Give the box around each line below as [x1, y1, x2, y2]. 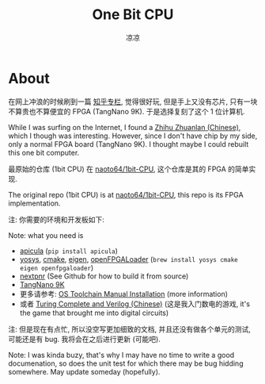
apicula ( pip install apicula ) [19, 246, 119, 255]
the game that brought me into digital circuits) [19, 308, 169, 317]
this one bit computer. [8, 148, 80, 157]
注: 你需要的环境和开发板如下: [8, 214, 105, 224]
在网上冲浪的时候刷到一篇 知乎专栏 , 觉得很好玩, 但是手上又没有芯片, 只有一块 [8, 97, 258, 106]
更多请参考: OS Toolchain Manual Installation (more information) [19, 289, 228, 298]
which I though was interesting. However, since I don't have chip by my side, [8, 131, 258, 140]
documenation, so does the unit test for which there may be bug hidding [8, 359, 244, 368]
